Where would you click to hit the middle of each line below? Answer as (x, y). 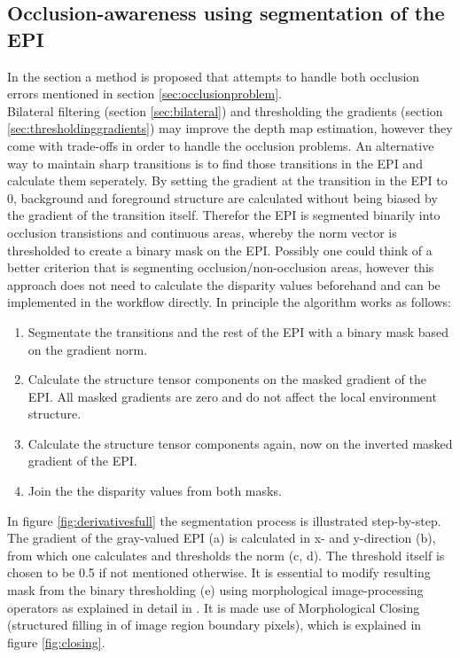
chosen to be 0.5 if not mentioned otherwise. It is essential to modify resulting (219, 572)
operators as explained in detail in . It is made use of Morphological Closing (214, 607)
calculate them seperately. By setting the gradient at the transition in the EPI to (227, 180)
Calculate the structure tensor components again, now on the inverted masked (240, 443)
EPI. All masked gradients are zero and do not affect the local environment (232, 396)
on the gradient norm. (88, 349)
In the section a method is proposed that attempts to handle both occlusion (214, 76)
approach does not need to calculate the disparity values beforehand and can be (224, 284)
